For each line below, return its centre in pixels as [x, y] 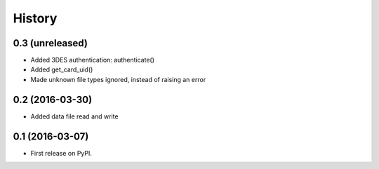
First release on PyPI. [61, 153]
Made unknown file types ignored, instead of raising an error [118, 79]
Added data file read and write [74, 116]
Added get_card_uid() [62, 69]
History [35, 18]
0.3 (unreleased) [50, 43]
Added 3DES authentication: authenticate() [92, 60]
